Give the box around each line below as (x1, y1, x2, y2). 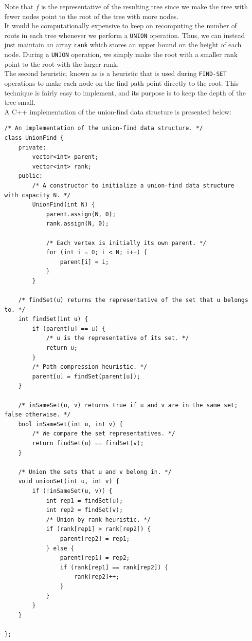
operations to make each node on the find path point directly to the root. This (4, 78, 239, 88)
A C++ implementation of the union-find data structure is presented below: (4, 106, 232, 116)
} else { (46, 545, 74, 552)
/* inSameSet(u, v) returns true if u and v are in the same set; (18, 401, 238, 409)
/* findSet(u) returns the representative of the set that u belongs (18, 297, 249, 304)
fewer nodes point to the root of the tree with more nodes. (4, 11, 179, 21)
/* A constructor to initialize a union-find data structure (32, 182, 234, 189)
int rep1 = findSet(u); (46, 497, 123, 504)
